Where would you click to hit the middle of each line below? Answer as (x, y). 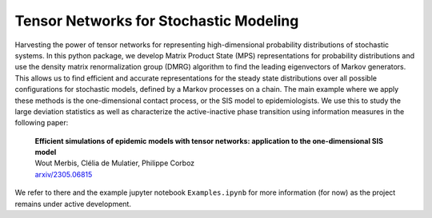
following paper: (42, 123)
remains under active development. (73, 204)
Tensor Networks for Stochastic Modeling (157, 21)
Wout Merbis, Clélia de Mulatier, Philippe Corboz (115, 163)
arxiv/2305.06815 (64, 174)
